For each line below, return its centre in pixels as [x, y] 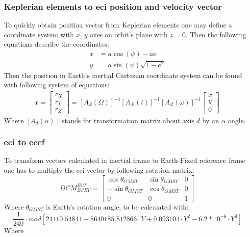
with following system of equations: [57, 85]
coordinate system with [39, 34]
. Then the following [216, 34]
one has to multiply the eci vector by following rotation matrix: [99, 170]
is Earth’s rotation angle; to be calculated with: [117, 206]
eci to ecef [24, 142]
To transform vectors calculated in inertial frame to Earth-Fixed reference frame [125, 160]
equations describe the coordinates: [57, 44]
